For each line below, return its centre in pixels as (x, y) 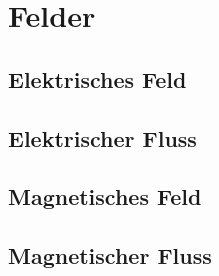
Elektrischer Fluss (102, 137)
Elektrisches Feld (97, 78)
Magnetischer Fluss (110, 255)
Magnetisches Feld (105, 196)
